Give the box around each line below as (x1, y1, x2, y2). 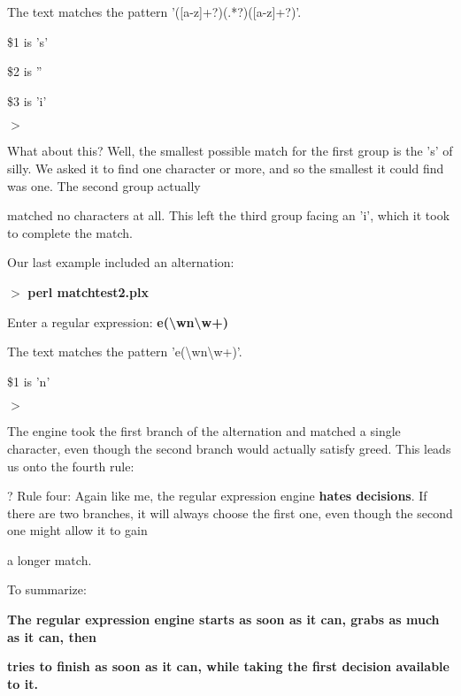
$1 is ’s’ (7, 32, 49, 50)
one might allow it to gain (7, 521, 148, 539)
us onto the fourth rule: (7, 456, 134, 475)
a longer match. (7, 550, 92, 569)
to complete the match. (7, 223, 133, 241)
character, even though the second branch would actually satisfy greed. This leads (7, 439, 451, 457)
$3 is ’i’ (7, 91, 47, 110)
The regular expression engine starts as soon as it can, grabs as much (7, 610, 440, 629)
